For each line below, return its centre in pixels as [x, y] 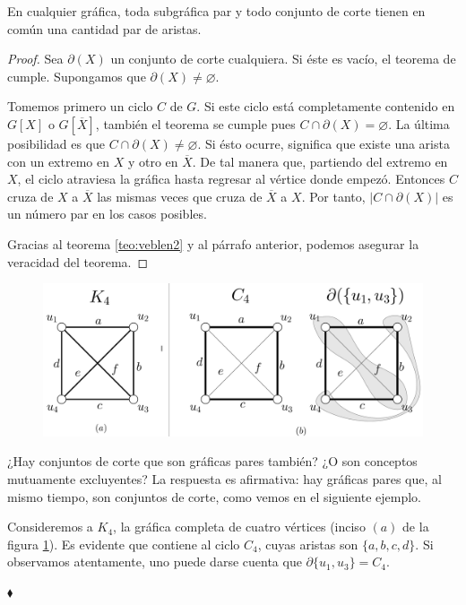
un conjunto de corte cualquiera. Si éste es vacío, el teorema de [283, 59]
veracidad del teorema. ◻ [78, 261]
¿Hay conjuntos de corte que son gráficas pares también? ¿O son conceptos [212, 461]
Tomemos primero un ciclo [80, 106]
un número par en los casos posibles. [107, 214]
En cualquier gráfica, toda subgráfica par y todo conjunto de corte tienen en [216, 11]
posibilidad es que [56, 143]
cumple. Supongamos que [77, 76]
